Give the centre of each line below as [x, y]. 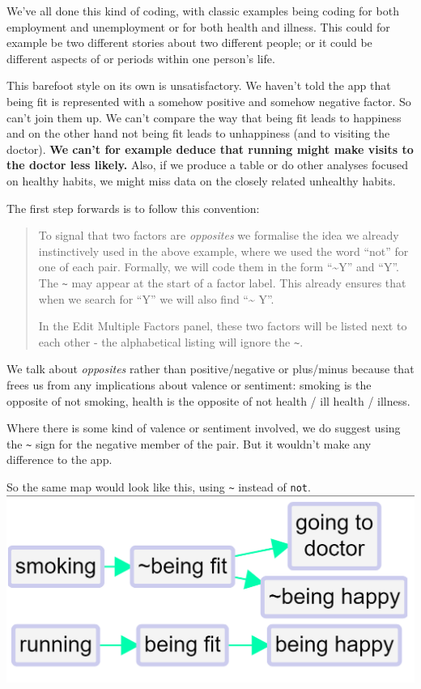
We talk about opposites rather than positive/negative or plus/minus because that [210, 369]
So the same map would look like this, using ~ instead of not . [159, 487]
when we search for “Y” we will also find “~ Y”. [156, 298]
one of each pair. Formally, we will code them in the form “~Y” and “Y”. [219, 267]
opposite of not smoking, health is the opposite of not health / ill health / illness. [208, 400]
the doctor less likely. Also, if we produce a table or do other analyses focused [208, 165]
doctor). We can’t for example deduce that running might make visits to [210, 149]
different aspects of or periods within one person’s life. [141, 58]
